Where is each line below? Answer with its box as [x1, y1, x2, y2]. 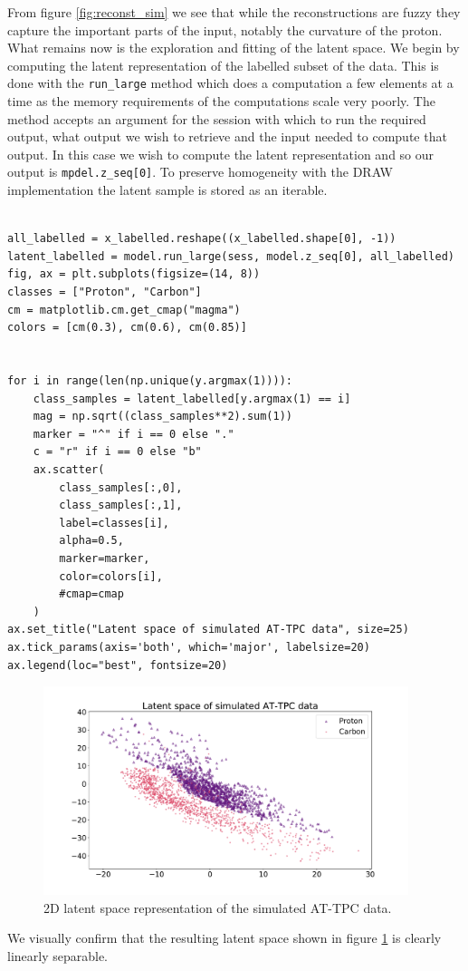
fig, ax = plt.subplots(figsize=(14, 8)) [7, 267, 261, 281]
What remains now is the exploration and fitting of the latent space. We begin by [7, 38, 460, 57]
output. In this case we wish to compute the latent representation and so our [7, 144, 435, 163]
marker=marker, [59, 551, 150, 565]
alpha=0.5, [59, 534, 124, 548]
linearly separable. [7, 946, 109, 965]
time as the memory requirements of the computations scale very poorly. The [7, 92, 435, 111]
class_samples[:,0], [59, 481, 183, 494]
